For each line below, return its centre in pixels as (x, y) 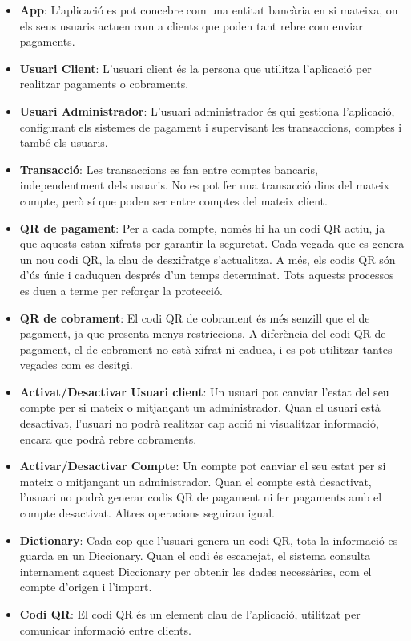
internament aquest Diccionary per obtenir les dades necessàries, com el (195, 571)
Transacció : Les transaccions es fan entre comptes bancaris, (169, 169)
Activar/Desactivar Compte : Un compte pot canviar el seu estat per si (203, 466)
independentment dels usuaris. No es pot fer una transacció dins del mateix (205, 185)
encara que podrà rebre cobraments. (108, 438)
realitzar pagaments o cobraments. (104, 84)
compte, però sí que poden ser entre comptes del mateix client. (173, 200)
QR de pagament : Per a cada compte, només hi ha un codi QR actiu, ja (202, 227)
